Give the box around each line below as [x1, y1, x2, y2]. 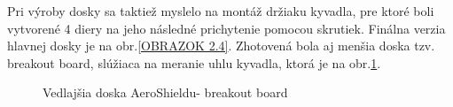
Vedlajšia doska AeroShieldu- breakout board [43, 83, 288, 102]
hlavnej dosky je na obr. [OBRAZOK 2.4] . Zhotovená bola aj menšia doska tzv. [7, 36, 435, 55]
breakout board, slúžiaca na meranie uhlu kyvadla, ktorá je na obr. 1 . [7, 53, 381, 72]
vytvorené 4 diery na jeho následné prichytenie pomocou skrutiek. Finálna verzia [7, 19, 446, 37]
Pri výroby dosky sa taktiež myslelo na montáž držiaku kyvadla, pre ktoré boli [7, 2, 434, 19]
